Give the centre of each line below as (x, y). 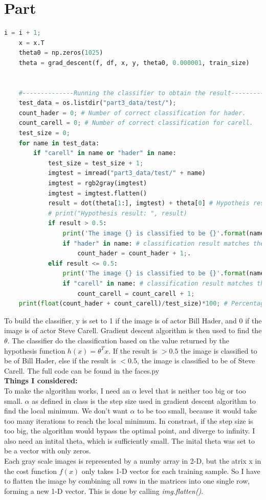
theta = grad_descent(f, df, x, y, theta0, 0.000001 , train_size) (134, 63)
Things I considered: (41, 381)
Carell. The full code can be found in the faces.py (82, 370)
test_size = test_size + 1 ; (96, 163)
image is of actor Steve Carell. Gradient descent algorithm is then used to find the (133, 330)
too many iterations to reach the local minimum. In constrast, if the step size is (129, 420)
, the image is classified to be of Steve (196, 361)
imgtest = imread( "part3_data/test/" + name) (127, 173)
